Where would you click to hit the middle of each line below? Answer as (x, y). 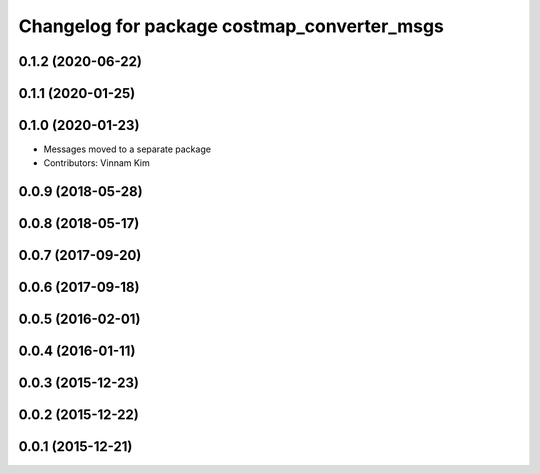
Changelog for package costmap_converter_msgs (231, 26)
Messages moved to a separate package (127, 149)
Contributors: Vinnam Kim (96, 163)
